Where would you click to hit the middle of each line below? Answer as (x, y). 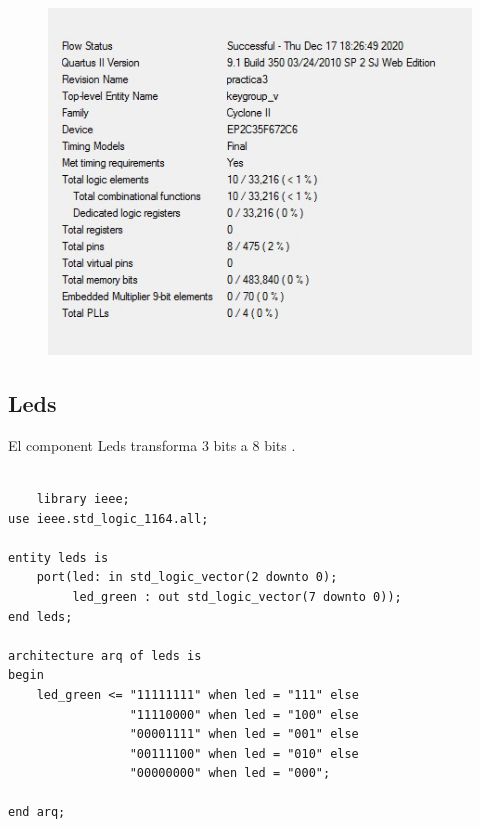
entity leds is (58, 557)
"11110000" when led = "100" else (244, 714)
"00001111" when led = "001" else (244, 734)
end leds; (40, 616)
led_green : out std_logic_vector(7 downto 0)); (237, 596)
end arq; (37, 812)
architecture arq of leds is (105, 655)
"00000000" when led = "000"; (230, 773)
